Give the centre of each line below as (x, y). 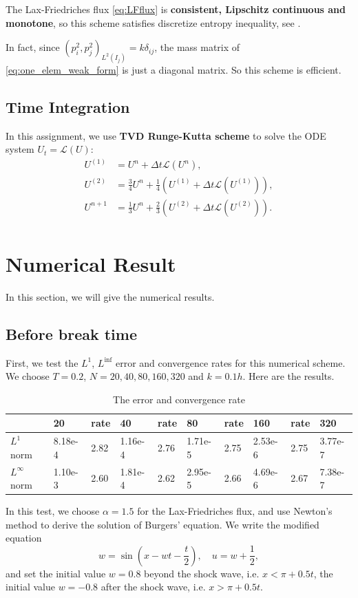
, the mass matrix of (197, 47)
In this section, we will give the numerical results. (110, 296)
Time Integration (68, 107)
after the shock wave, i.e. (153, 587)
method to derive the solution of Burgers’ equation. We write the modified (162, 524)
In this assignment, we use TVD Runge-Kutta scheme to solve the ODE (166, 135)
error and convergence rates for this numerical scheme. (230, 362)
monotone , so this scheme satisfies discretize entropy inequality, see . (153, 22)
